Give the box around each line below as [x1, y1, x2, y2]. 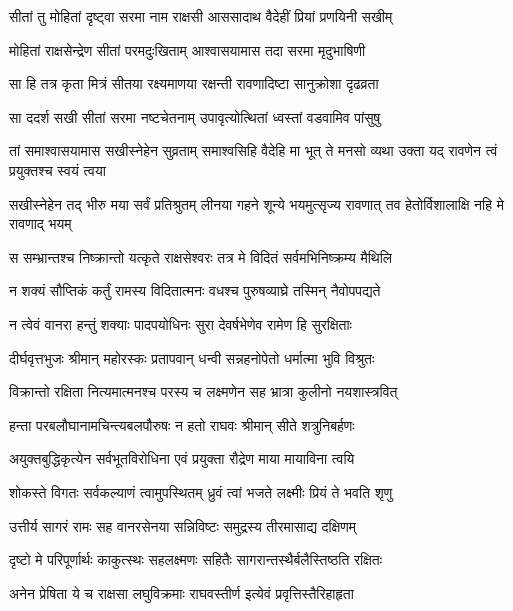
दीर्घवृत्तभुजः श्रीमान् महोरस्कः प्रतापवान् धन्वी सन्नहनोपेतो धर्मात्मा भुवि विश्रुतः [9, 347, 375, 368]
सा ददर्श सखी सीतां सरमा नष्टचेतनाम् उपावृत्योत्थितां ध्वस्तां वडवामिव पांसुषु [9, 106, 381, 127]
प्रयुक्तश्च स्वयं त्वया [9, 159, 106, 180]
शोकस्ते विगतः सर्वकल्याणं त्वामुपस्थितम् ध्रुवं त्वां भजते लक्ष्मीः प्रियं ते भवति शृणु [9, 481, 393, 502]
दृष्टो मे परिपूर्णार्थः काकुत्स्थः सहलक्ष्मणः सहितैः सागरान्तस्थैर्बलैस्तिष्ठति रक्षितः [9, 549, 383, 570]
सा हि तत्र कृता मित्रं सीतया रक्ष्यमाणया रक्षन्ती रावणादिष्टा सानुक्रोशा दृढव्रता [9, 73, 379, 94]
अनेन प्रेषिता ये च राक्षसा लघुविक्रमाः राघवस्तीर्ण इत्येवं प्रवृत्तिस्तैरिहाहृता [9, 582, 354, 603]
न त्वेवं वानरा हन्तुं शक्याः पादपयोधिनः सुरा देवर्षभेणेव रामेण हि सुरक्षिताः [9, 313, 352, 334]
